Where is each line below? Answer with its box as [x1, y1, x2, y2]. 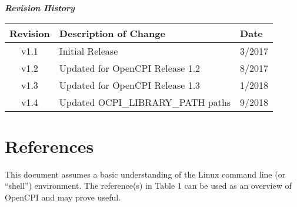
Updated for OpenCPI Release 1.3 [59, 78, 201, 92]
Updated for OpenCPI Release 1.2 [59, 61, 201, 75]
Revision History [5, 2, 75, 14]
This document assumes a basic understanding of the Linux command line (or [5, 168, 286, 180]
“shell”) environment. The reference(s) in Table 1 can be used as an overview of [5, 179, 292, 192]
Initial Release [59, 44, 118, 58]
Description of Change [59, 26, 165, 40]
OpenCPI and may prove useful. [5, 191, 121, 203]
